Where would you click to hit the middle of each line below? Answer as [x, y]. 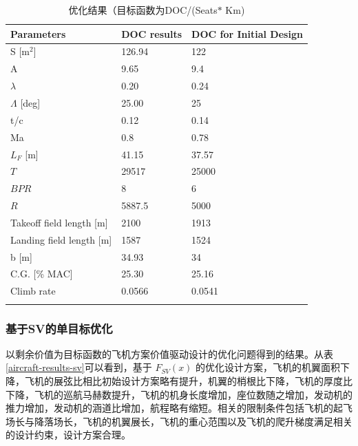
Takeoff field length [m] [59, 222]
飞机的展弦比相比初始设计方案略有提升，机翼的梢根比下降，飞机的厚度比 [188, 381]
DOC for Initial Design [247, 33]
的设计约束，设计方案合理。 [68, 435]
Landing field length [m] [61, 239]
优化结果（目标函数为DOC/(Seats [143, 10]
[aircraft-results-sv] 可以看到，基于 [79, 367]
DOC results [152, 33]
